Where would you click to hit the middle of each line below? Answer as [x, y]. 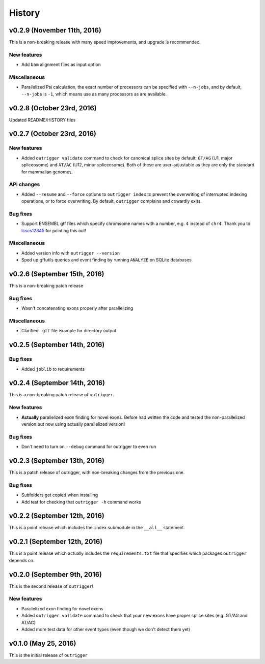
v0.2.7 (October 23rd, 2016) [53, 134]
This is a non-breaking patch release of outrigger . [62, 395]
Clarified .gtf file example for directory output [69, 331]
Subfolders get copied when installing [60, 495]
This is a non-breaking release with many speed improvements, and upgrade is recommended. [105, 42]
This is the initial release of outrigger [48, 655]
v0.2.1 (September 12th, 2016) [56, 542]
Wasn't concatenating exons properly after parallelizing [77, 308]
